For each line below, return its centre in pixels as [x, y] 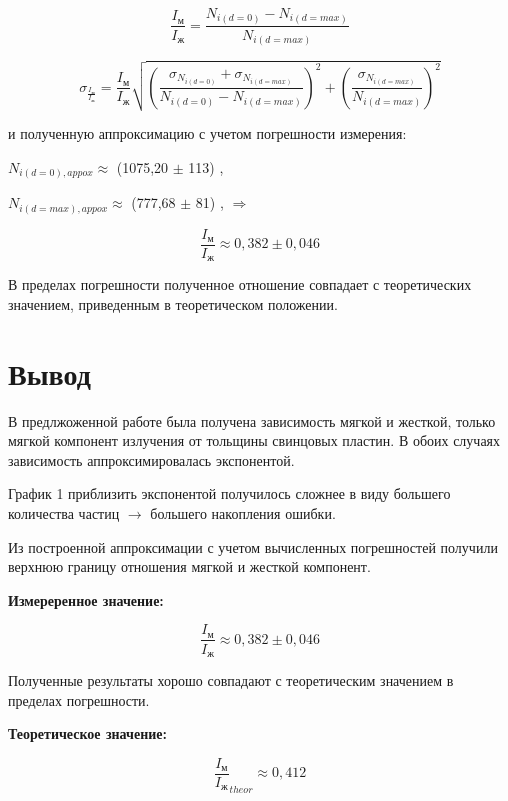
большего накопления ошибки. [243, 513]
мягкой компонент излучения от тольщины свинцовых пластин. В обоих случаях [254, 440]
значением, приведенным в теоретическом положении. [173, 303]
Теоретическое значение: [87, 733]
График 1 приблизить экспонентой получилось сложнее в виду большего [229, 493]
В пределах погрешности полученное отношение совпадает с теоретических [240, 284]
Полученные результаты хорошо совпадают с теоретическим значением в [231, 679]
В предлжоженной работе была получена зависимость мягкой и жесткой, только [252, 420]
